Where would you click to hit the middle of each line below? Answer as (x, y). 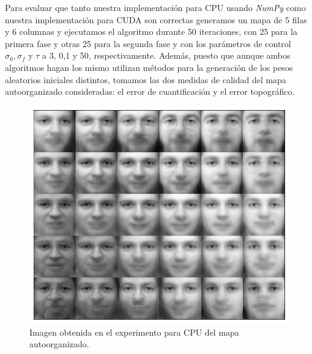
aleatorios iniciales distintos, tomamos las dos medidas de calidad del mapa (146, 79)
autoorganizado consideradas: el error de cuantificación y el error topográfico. (150, 91)
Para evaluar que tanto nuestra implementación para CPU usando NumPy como (155, 7)
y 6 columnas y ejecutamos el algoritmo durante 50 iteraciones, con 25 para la (151, 31)
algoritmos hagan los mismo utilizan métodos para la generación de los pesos (149, 67)
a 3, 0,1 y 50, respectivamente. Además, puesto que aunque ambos (166, 55)
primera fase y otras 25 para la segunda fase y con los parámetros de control (148, 43)
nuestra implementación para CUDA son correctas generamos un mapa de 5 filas (156, 19)
